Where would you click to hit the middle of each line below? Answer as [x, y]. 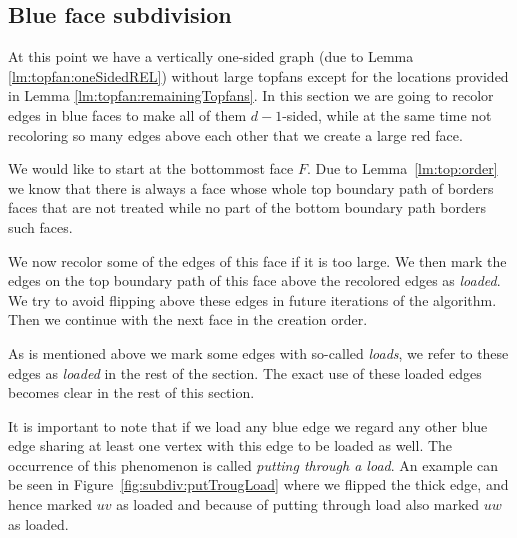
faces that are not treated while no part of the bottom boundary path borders [247, 207]
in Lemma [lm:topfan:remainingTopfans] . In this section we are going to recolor [251, 95]
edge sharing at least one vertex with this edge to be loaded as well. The [230, 445]
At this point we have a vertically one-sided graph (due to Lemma [211, 56]
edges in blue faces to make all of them [127, 114]
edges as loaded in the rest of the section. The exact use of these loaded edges [245, 372]
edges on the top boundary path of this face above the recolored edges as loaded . [254, 280]
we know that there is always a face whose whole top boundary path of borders [251, 187]
